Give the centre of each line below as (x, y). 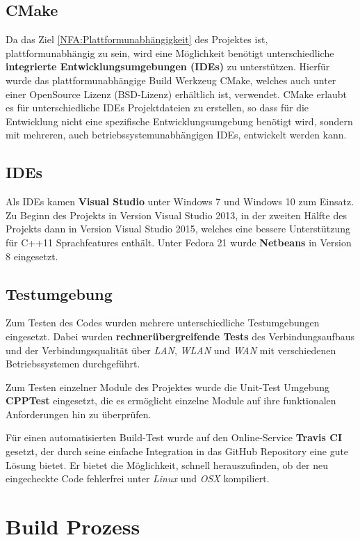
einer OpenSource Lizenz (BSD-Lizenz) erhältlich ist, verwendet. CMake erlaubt (177, 94)
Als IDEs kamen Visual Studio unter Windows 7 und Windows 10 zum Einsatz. (180, 201)
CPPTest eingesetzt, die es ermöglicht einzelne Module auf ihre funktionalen (171, 400)
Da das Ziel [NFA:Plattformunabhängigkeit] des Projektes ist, (137, 39)
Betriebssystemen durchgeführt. (73, 364)
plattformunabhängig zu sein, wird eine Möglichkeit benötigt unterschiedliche (170, 53)
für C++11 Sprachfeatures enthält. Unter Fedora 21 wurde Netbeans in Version (179, 242)
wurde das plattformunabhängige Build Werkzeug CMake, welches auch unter (171, 80)
